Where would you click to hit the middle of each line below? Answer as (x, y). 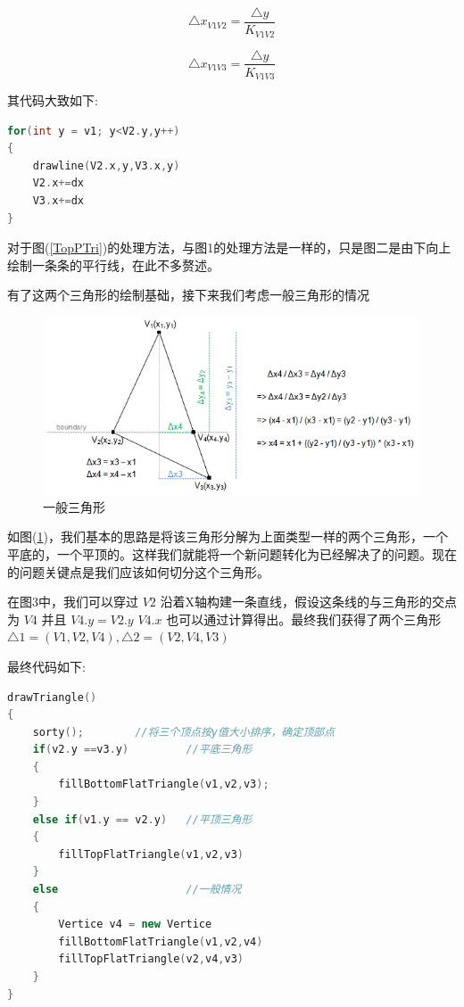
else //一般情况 (137, 890)
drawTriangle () (52, 697)
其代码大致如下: (53, 100)
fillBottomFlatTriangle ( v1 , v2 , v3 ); (164, 784)
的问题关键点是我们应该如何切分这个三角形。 (138, 571)
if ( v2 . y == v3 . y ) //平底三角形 (142, 750)
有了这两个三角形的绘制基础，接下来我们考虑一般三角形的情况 (188, 295)
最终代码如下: (46, 666)
